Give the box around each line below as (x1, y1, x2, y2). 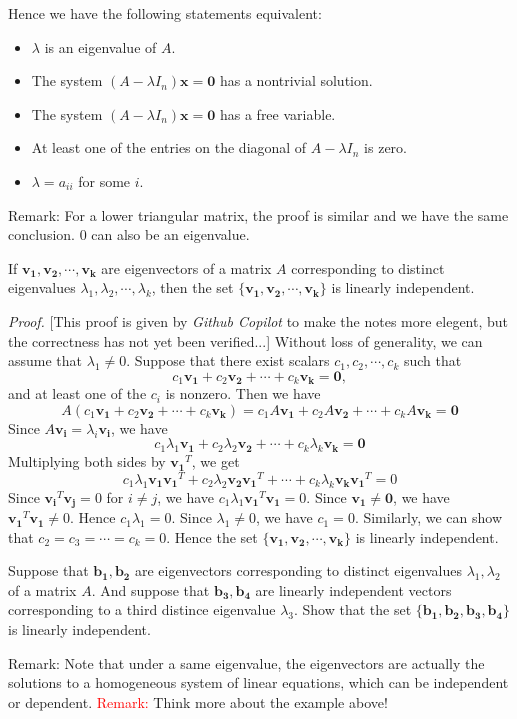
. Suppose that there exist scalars (126, 350, 330, 371)
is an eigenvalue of (44, 36, 157, 57)
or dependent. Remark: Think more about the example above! (8, 691, 388, 712)
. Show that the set (293, 599, 412, 620)
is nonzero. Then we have (165, 383, 321, 404)
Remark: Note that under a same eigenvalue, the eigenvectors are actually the (8, 652, 485, 673)
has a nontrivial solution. (219, 70, 373, 91)
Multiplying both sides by (8, 451, 166, 472)
